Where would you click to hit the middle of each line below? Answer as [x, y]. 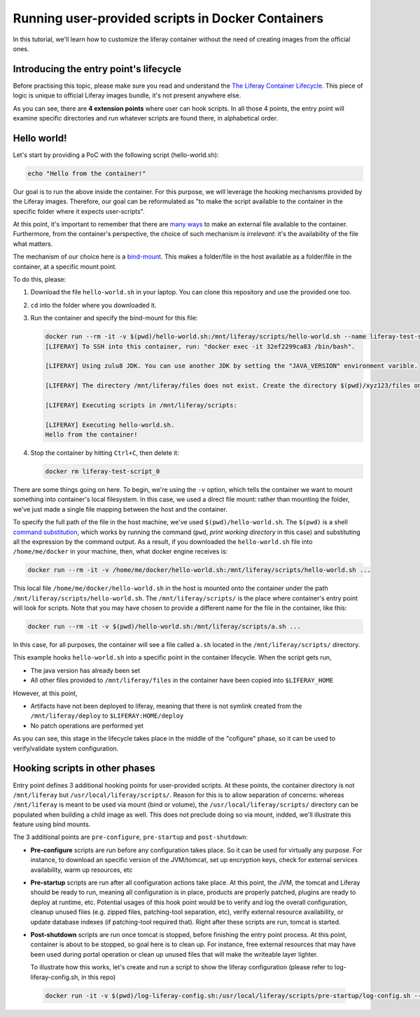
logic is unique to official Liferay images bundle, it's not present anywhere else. [127, 95]
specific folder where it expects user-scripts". [79, 211]
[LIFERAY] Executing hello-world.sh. [110, 425]
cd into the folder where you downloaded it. [93, 305]
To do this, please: [40, 280]
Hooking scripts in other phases [84, 769]
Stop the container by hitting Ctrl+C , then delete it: [105, 453]
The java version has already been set [85, 670]
